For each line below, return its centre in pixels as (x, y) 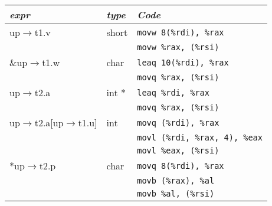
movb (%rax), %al (176, 181)
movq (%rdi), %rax (178, 122)
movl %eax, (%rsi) (178, 151)
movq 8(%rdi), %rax (181, 166)
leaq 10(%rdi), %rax (183, 62)
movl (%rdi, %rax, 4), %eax (200, 138)
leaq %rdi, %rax (173, 92)
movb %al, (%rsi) (176, 194)
